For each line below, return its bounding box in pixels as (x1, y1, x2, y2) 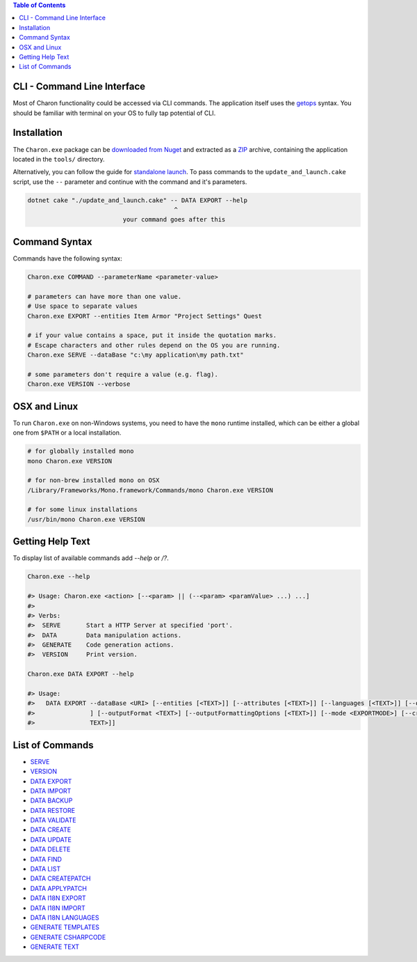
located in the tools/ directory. (13, 155, 105, 163)
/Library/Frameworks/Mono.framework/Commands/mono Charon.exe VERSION (27, 486, 274, 494)
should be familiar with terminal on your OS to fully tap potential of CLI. (13, 109, 216, 117)
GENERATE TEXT (30, 942, 80, 951)
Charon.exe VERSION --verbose (27, 380, 131, 388)
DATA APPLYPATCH (30, 884, 87, 892)
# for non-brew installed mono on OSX (27, 476, 160, 484)
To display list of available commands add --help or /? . (13, 554, 170, 562)
